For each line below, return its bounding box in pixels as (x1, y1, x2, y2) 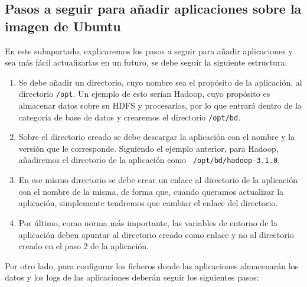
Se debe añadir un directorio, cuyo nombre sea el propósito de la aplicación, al (18, 76, 302, 88)
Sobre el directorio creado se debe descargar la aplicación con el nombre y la (18, 131, 295, 143)
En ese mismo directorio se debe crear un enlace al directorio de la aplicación (18, 174, 298, 186)
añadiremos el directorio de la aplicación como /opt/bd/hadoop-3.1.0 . (18, 154, 280, 166)
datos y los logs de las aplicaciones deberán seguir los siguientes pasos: (5, 271, 259, 283)
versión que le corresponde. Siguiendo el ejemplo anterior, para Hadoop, (18, 142, 279, 154)
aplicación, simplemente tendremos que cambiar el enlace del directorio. (18, 197, 278, 209)
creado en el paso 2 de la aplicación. (18, 240, 149, 252)
